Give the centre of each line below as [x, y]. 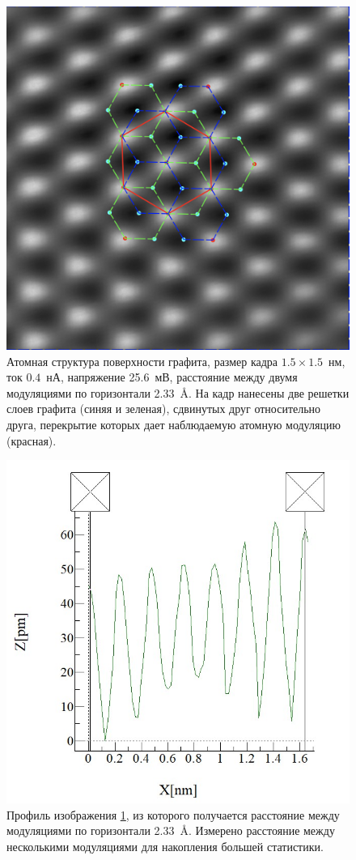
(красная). [32, 440]
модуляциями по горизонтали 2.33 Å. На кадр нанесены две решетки [178, 392]
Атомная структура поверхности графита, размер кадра [142, 361]
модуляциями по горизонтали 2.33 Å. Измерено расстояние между [171, 830]
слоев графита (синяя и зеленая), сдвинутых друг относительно [164, 409]
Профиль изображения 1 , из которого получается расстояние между [173, 814]
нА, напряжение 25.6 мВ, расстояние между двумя [172, 377]
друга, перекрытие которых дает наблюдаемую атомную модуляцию [174, 424]
